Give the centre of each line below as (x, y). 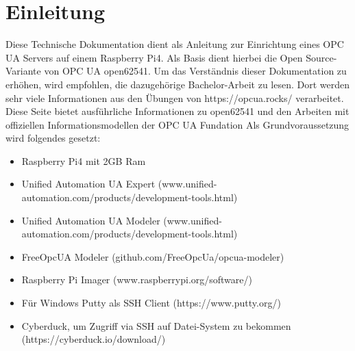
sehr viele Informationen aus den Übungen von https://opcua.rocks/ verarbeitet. (175, 97)
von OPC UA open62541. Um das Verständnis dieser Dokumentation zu (195, 71)
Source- (321, 57)
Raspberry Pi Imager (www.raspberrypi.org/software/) (137, 279)
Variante (23, 71)
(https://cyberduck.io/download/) (94, 339)
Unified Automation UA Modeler (91, 220)
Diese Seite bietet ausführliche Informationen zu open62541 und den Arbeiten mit (177, 111)
